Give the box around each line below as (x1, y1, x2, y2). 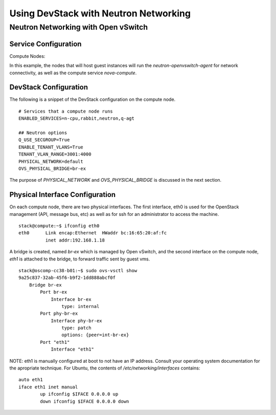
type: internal (61, 303, 100, 309)
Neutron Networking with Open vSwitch (9, 23, 148, 32)
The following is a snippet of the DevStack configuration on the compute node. (9, 96, 176, 102)
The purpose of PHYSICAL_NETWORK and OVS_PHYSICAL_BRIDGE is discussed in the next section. (9, 177, 222, 183)
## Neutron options (18, 129, 67, 136)
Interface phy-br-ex (51, 318, 102, 323)
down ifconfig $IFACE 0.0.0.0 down (40, 398, 129, 404)
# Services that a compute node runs (18, 108, 113, 114)
